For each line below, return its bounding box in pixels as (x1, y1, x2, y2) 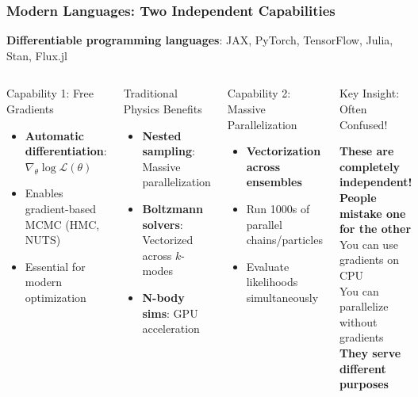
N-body (142, 288, 185, 305)
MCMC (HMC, (25, 216, 100, 232)
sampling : (142, 143, 195, 159)
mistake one (339, 204, 406, 221)
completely (339, 158, 400, 174)
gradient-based (25, 200, 96, 216)
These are (339, 143, 394, 159)
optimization (25, 288, 86, 305)
